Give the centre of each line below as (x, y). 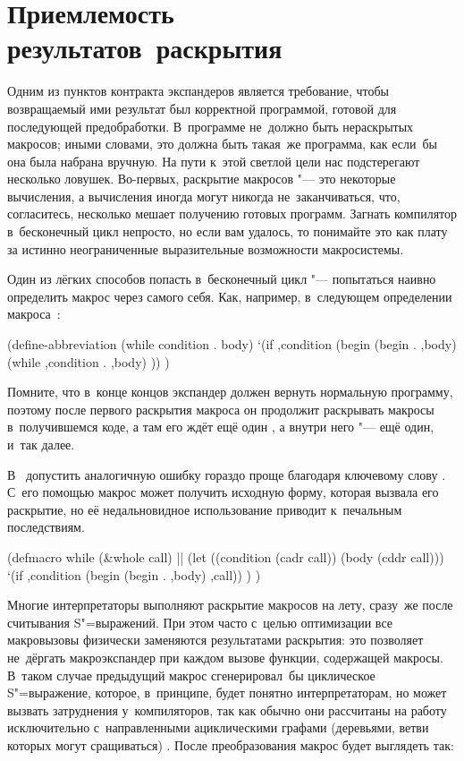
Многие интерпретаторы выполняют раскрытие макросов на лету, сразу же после (230, 605)
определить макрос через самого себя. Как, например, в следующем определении (230, 296)
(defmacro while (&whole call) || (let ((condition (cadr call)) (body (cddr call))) (226, 556)
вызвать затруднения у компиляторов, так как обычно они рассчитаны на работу (227, 710)
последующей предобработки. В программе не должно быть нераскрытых (211, 126)
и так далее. (41, 444)
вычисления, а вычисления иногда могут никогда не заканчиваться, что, (204, 196)
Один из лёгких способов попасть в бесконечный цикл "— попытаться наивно (222, 279)
